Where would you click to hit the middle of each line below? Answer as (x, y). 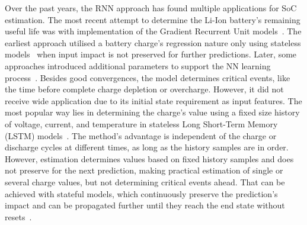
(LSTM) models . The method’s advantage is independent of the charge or (141, 135)
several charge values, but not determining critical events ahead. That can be (145, 181)
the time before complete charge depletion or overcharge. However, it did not (144, 89)
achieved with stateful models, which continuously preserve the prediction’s (141, 193)
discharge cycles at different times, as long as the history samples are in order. (147, 147)
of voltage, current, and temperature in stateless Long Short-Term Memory (141, 123)
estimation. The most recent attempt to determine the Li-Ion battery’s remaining (153, 19)
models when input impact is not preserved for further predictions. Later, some (151, 54)
